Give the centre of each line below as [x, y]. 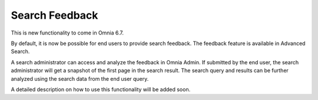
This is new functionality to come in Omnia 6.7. [67, 33]
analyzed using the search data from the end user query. [80, 78]
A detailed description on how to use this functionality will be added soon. [101, 89]
